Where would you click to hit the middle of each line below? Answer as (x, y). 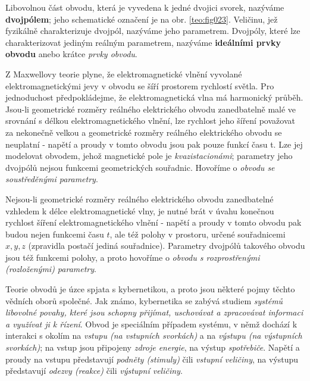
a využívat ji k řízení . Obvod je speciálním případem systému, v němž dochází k (151, 324)
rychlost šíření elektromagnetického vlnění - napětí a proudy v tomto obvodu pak (154, 222)
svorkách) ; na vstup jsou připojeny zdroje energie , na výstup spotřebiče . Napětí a (153, 347)
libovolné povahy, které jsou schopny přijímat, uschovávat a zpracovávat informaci (154, 312)
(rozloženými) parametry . (51, 269)
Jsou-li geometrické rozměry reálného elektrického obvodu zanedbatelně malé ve (151, 109)
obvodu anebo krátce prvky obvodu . (71, 54)
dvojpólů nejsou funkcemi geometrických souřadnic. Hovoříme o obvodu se (140, 167)
